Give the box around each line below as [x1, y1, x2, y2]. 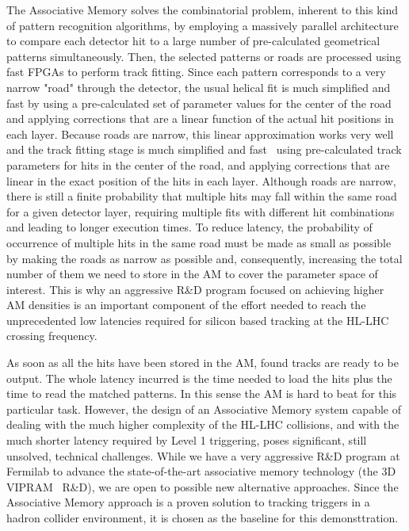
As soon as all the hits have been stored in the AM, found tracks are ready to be [6, 354, 399, 371]
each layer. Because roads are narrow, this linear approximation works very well [6, 125, 394, 142]
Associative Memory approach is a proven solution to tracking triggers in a [6, 494, 370, 510]
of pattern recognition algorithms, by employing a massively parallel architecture [6, 17, 399, 33]
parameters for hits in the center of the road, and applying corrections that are [6, 156, 390, 173]
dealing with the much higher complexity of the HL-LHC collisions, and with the [6, 416, 399, 433]
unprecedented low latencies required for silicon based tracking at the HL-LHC [6, 311, 389, 328]
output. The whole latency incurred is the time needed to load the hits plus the [6, 369, 392, 386]
